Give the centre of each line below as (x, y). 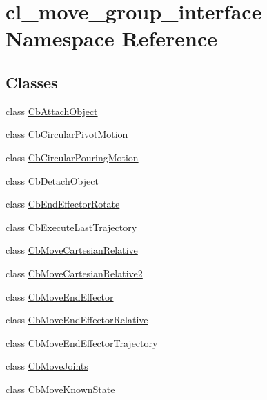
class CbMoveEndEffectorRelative (77, 320)
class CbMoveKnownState (60, 389)
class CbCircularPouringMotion (72, 157)
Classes (32, 82)
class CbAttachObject (52, 111)
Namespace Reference (111, 38)
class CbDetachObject (52, 180)
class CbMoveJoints (47, 366)
